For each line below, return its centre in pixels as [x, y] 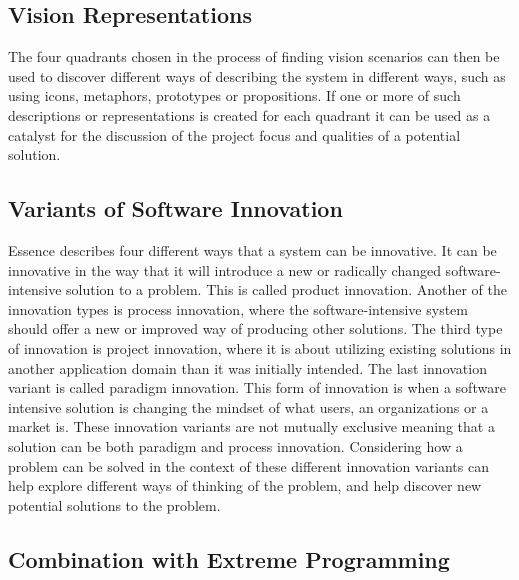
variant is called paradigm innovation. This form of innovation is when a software [257, 387]
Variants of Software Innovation [175, 208]
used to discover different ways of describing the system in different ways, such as [257, 75]
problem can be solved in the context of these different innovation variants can [248, 465]
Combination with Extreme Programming [229, 558]
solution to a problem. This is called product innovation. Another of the [287, 289]
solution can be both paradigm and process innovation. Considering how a [235, 445]
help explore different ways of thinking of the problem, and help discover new [245, 485]
